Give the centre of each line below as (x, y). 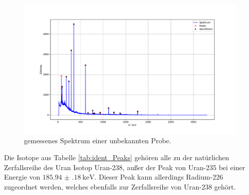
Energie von (22, 177)
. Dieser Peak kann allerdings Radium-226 (159, 177)
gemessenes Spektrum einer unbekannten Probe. (98, 141)
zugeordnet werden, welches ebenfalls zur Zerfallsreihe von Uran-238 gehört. (120, 186)
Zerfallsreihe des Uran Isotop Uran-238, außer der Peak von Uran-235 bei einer (124, 167)
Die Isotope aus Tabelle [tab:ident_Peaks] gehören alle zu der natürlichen (117, 157)
